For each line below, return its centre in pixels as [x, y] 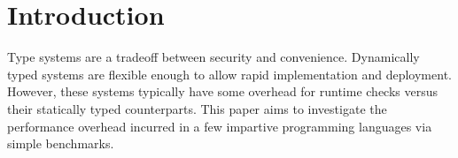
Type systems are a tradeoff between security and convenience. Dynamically [213, 57]
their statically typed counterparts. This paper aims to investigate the [197, 108]
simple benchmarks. [61, 143]
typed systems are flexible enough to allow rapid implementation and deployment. [229, 74]
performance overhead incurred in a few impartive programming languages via [220, 126]
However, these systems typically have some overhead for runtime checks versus [223, 91]
